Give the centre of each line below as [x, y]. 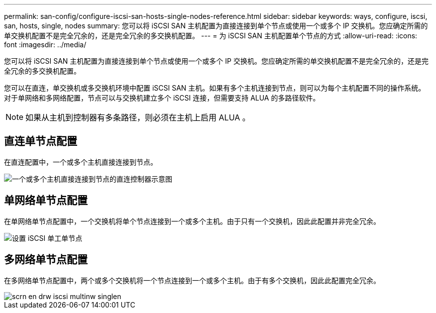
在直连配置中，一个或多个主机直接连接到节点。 [81, 162]
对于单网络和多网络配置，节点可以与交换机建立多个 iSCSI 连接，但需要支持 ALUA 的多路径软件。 [162, 98]
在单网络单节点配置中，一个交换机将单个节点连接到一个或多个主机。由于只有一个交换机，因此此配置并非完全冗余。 [192, 221]
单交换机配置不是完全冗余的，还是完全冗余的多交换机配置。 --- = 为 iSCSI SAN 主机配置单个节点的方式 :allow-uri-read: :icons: [211, 36]
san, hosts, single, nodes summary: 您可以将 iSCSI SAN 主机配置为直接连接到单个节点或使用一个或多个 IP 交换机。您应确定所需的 [216, 26]
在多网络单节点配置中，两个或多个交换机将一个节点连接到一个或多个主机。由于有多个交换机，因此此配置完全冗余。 [192, 280]
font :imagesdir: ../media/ [45, 45]
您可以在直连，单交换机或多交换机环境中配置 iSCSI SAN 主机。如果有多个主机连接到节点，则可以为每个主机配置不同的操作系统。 [215, 88]
